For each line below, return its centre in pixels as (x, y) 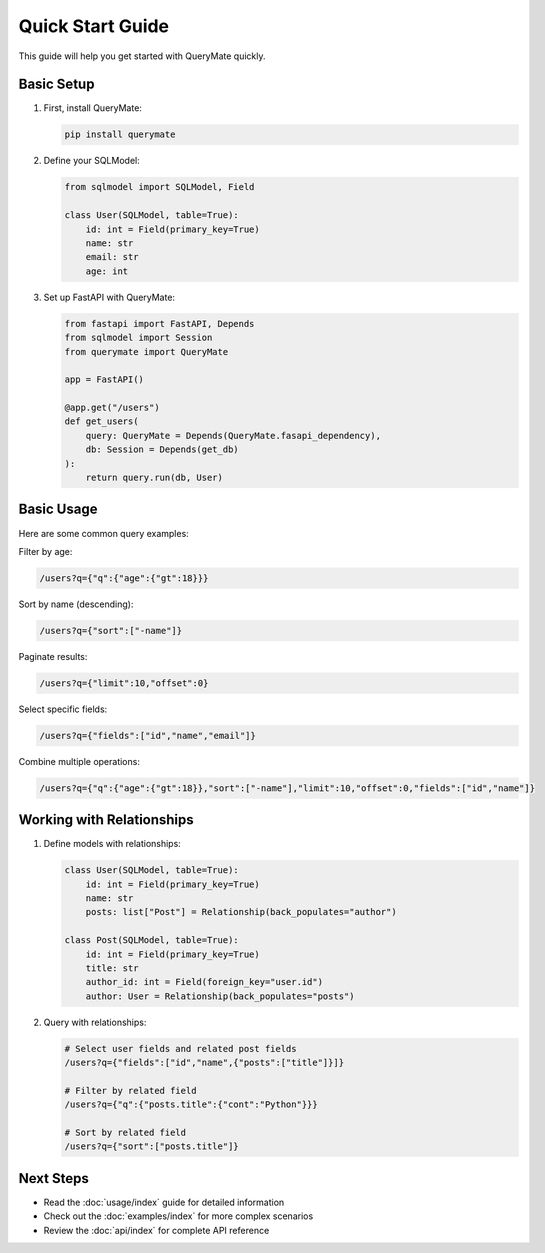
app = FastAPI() (104, 379)
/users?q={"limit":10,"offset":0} (124, 683)
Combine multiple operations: (79, 761)
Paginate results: (53, 656)
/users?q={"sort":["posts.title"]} (151, 1146)
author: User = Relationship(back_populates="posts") (220, 996)
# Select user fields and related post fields (180, 1048)
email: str (112, 257)
